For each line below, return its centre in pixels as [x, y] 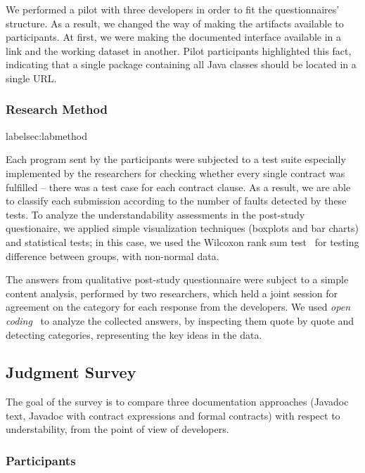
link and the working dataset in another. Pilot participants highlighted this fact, [179, 50]
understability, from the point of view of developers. [117, 429]
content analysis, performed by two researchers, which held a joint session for [172, 293]
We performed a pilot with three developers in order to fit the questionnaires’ [173, 9]
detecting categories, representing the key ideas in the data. [134, 334]
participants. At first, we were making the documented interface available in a [174, 37]
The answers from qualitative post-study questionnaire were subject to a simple [177, 279]
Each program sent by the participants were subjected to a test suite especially [176, 159]
